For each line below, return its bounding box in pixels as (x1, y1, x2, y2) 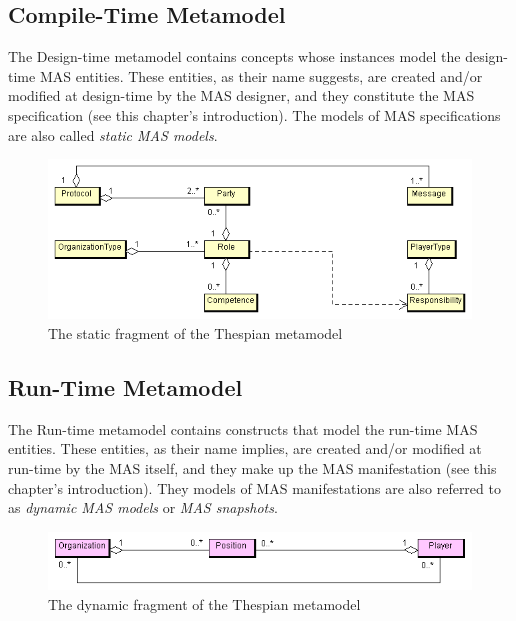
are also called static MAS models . (8, 124, 218, 145)
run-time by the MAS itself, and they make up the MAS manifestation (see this (8, 458, 497, 478)
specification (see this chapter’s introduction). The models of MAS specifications (8, 104, 501, 125)
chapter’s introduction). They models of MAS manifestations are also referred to (8, 477, 501, 498)
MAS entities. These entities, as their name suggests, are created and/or (39, 65, 483, 86)
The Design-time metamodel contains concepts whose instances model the (8, 46, 461, 67)
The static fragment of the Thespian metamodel (48, 323, 343, 344)
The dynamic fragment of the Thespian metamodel (48, 593, 361, 614)
